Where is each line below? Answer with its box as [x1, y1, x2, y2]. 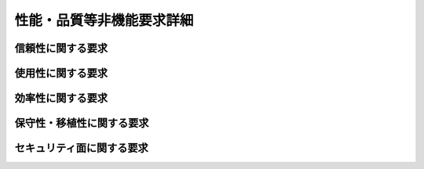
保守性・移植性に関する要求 [14, 117, 149, 130]
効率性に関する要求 [14, 92, 108, 105]
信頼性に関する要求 [14, 41, 108, 55]
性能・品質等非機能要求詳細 [14, 12, 194, 29]
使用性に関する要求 [14, 67, 108, 80]
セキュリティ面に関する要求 [14, 142, 148, 155]
